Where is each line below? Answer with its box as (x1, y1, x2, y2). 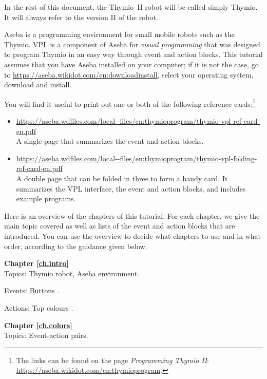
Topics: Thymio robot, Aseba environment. (4, 268, 140, 278)
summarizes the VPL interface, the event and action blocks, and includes (16, 183, 246, 194)
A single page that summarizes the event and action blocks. (16, 136, 204, 146)
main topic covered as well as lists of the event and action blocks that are (4, 220, 235, 231)
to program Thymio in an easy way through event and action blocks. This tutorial (4, 49, 263, 60)
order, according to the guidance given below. (4, 240, 147, 251)
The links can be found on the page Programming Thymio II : (16, 354, 209, 365)
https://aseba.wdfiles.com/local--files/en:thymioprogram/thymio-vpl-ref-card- (16, 116, 260, 126)
